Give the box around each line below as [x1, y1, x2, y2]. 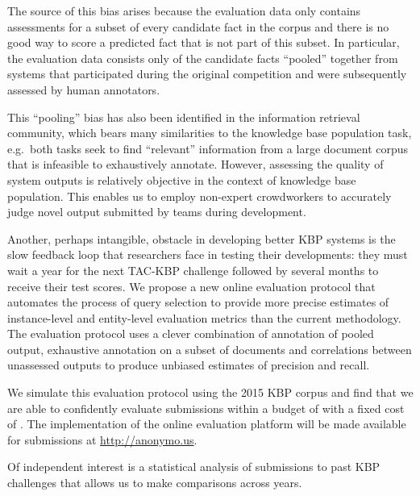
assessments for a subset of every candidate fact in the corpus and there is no [7, 18, 389, 35]
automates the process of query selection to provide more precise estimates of [7, 294, 389, 311]
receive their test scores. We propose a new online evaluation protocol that [7, 277, 376, 294]
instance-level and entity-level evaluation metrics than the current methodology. [7, 309, 401, 326]
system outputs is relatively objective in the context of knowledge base [7, 171, 356, 188]
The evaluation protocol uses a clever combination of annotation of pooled [7, 325, 374, 342]
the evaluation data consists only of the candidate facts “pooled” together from [7, 49, 398, 66]
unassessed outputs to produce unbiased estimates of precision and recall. [7, 356, 370, 373]
